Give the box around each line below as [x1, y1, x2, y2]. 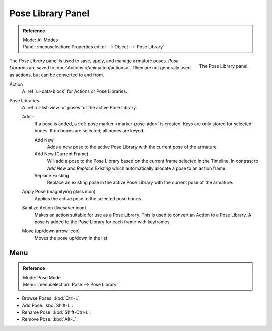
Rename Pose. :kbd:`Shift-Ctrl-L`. [22, 309, 91, 315]
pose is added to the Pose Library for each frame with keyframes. [34, 219, 171, 225]
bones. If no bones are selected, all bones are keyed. [34, 128, 145, 134]
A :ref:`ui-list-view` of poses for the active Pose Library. [22, 105, 138, 111]
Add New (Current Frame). [34, 151, 90, 157]
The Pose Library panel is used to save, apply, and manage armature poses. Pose [9, 58, 179, 64]
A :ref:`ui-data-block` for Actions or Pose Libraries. [22, 88, 128, 94]
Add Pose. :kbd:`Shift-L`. [22, 302, 73, 308]
